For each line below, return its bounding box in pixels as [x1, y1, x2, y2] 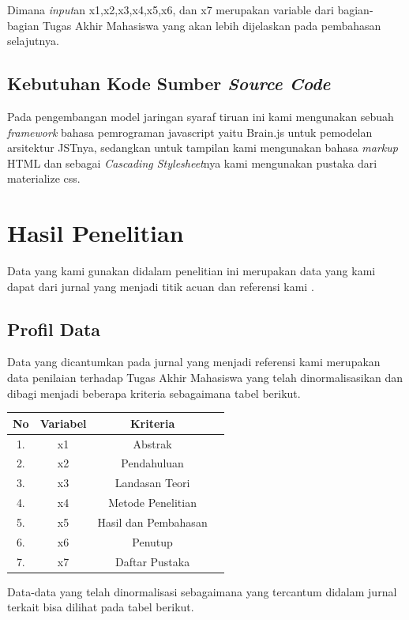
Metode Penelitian [108, 494, 197, 511]
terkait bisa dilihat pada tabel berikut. [7, 599, 194, 615]
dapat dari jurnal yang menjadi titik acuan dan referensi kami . [7, 278, 314, 294]
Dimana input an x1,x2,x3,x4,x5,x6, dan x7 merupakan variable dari [7, 2, 334, 17]
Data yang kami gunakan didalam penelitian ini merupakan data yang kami [7, 263, 376, 279]
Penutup [132, 533, 173, 550]
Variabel [39, 414, 87, 431]
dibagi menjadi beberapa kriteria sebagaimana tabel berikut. [7, 384, 301, 401]
